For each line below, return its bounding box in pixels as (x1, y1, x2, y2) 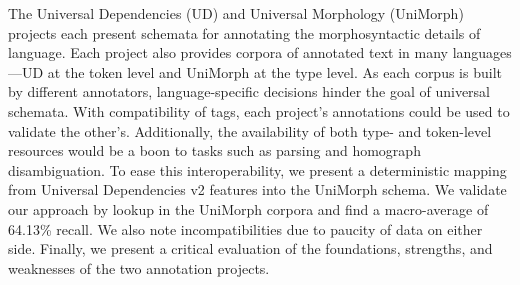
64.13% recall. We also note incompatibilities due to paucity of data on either (8, 218, 483, 239)
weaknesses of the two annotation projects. (8, 257, 270, 278)
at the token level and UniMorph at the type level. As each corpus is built (47, 61, 502, 82)
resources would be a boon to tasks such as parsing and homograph (8, 140, 421, 161)
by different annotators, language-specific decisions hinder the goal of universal (8, 81, 491, 102)
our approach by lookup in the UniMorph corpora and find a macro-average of (8, 198, 489, 219)
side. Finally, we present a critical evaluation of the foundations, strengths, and (8, 238, 493, 259)
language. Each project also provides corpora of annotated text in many (8, 42, 448, 63)
